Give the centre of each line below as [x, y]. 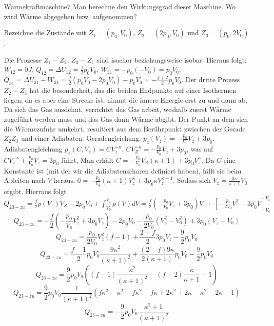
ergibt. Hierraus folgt [35, 191]
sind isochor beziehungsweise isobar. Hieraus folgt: [172, 59]
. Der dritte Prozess [211, 79]
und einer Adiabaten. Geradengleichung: [81, 138]
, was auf [200, 149]
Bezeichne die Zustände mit [45, 33]
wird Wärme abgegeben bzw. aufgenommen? [70, 16]
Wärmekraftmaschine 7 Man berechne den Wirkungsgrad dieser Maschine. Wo [120, 6]
